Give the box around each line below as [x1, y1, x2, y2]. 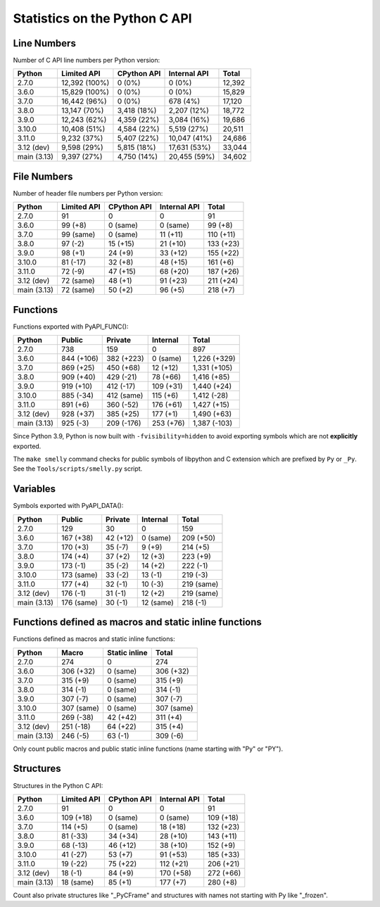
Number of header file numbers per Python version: [13, 189, 163, 197]
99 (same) [61, 229, 96, 239]
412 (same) [106, 391, 144, 400]
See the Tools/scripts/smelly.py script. [13, 464, 143, 473]
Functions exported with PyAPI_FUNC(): [13, 322, 129, 331]
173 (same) [61, 570, 98, 580]
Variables [13, 483, 56, 495]
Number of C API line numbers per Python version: [13, 56, 160, 65]
